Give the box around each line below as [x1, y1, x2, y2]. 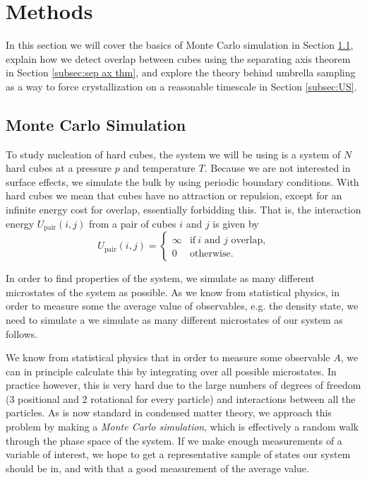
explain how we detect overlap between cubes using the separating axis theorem [6, 51, 351, 66]
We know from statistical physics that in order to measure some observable [6, 350, 330, 365]
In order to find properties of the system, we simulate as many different [6, 271, 315, 286]
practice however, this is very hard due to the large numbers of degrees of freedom [6, 377, 361, 392]
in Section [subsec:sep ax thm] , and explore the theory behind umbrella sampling [6, 65, 356, 80]
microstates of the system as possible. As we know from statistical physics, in [6, 284, 340, 299]
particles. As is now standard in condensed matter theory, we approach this [6, 405, 332, 420]
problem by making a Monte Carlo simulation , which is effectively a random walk [6, 419, 359, 434]
